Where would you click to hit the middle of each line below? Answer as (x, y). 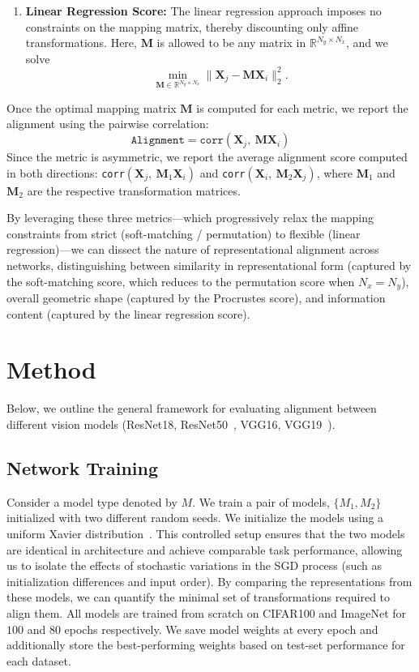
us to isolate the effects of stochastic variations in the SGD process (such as (195, 565)
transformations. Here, (81, 43)
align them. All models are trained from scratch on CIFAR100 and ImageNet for (207, 612)
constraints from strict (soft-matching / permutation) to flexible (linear (184, 233)
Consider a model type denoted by (92, 501)
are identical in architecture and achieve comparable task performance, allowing (205, 549)
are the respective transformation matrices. (134, 190)
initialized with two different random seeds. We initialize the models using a (195, 518)
